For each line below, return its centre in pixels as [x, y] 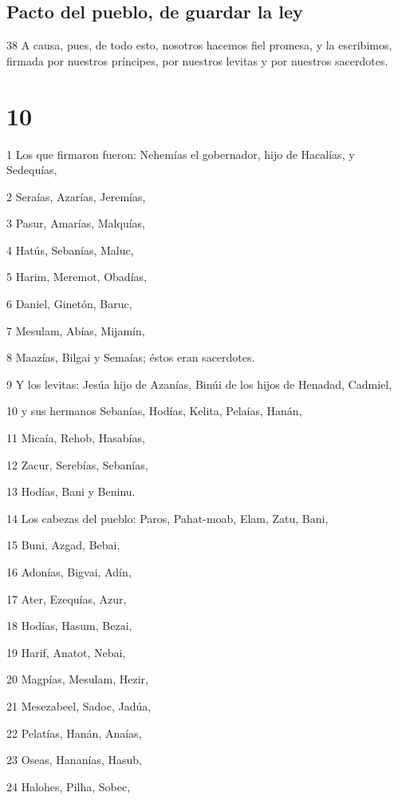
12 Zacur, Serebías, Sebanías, [77, 464]
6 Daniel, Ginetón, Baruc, [69, 304]
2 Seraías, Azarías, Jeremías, [76, 196]
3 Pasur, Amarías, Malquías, [76, 223]
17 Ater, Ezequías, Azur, [67, 598]
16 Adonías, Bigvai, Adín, [69, 572]
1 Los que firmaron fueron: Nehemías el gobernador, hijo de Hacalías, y [181, 154]
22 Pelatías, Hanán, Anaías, [74, 733]
